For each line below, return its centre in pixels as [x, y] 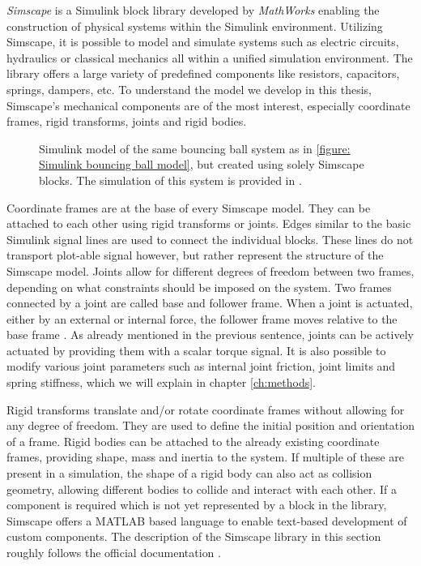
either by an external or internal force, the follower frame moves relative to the [202, 318]
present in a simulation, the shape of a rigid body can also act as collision [189, 473]
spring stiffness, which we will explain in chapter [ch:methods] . [161, 382]
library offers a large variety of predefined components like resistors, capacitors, [203, 73]
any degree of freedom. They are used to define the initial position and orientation [210, 425]
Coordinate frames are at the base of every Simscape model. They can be [189, 207]
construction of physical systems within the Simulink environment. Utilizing [195, 26]
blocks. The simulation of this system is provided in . [170, 180]
